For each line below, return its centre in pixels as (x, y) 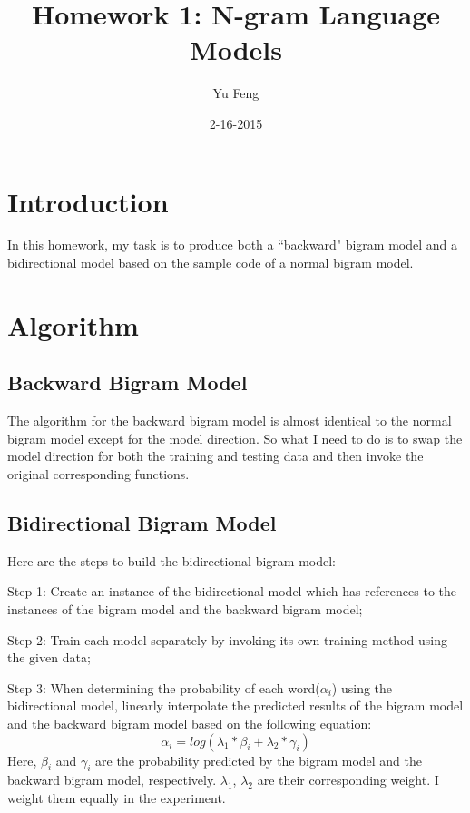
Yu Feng (236, 93)
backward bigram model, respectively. (112, 780)
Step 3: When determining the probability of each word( (164, 687)
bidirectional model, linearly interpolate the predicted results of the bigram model (235, 705)
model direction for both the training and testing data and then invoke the (215, 456)
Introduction (88, 201)
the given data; (49, 657)
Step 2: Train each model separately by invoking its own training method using (227, 639)
